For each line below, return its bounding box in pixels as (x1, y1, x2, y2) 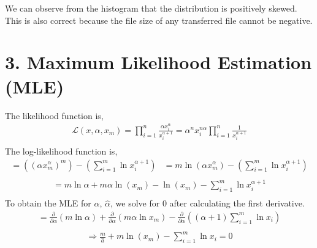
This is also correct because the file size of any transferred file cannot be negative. (5, 13, 313, 26)
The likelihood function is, (5, 109, 104, 122)
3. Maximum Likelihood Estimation (5, 49, 312, 75)
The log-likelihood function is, (5, 144, 118, 157)
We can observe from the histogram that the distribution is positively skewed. (5, 2, 297, 14)
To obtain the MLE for (5, 197, 91, 210)
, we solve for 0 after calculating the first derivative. (110, 197, 305, 210)
